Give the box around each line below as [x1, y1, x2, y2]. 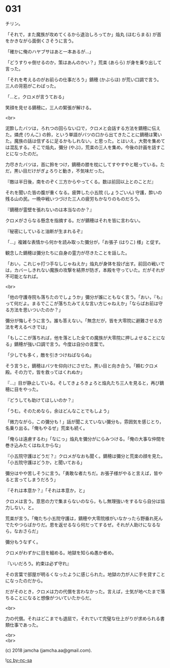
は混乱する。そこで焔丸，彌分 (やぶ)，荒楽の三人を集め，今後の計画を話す [5, 144, 161, 150]
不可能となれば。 [5, 273, 41, 279]
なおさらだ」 [14, 528, 41, 534]
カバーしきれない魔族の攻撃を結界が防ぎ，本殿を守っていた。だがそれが [14, 267, 165, 273]
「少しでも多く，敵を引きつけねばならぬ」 [5, 352, 94, 358]
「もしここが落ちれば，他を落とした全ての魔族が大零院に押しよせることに [5, 334, 161, 341]
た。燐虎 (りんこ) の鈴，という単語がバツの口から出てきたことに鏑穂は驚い [5, 131, 162, 137]
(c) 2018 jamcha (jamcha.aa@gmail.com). [5, 647, 92, 653]
